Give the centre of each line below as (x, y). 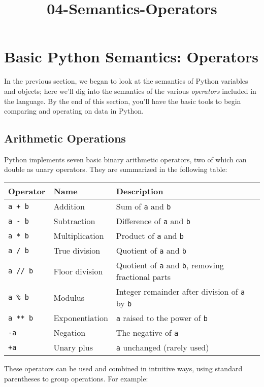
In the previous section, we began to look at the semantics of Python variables (126, 81)
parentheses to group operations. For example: (76, 378)
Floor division (78, 271)
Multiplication (79, 236)
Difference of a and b (153, 221)
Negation (70, 333)
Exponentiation (81, 318)
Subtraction (74, 221)
